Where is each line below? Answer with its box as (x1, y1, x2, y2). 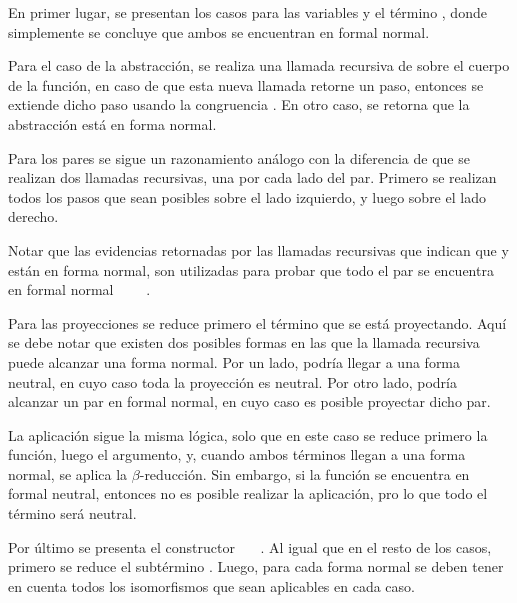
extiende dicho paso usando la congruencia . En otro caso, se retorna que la (8, 94, 470, 115)
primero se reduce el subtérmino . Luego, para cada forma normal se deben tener (8, 556, 504, 577)
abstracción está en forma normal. (8, 113, 217, 134)
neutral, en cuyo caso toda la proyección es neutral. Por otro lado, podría (8, 371, 457, 392)
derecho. (8, 206, 59, 227)
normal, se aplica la (8, 463, 128, 484)
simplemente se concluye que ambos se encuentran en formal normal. (8, 21, 430, 42)
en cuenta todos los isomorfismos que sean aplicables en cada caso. (8, 575, 415, 596)
